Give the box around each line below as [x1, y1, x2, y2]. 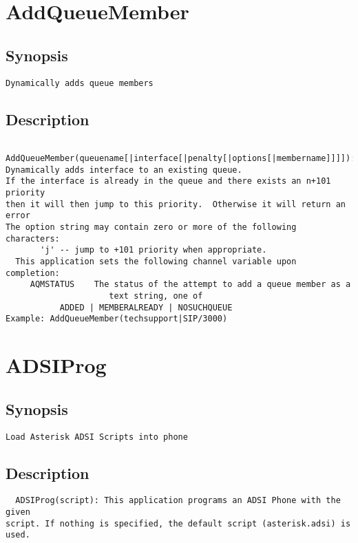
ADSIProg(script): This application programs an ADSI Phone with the [15, 496, 341, 506]
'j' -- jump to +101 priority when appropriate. [40, 245, 267, 255]
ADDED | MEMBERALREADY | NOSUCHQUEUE [59, 302, 233, 312]
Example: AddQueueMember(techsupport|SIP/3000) [6, 314, 228, 324]
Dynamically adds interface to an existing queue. [6, 164, 242, 175]
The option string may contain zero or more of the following [6, 222, 297, 233]
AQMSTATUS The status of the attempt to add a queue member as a [30, 279, 351, 290]
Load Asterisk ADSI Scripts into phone [6, 432, 188, 442]
